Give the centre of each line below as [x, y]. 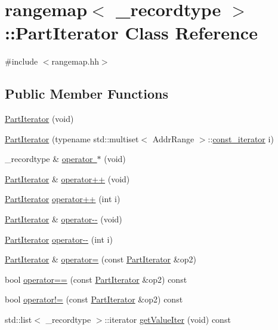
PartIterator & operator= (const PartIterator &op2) [101, 259]
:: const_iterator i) [241, 138]
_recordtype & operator [49, 159]
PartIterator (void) [39, 119]
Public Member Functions [87, 94]
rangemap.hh [75, 61]
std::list [18, 320]
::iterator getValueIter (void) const [168, 320]
